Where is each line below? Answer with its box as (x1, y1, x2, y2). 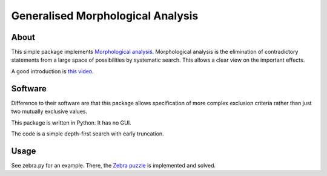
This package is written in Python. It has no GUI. (11, 119, 131, 126)
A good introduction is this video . (11, 67, 94, 75)
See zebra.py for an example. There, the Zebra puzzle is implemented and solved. (11, 161, 216, 169)
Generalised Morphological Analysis (11, 9, 199, 22)
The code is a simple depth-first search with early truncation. (11, 130, 164, 137)
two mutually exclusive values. (11, 108, 88, 115)
